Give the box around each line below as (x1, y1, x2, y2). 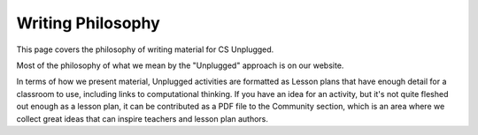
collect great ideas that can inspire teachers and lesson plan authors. (16, 113, 269, 124)
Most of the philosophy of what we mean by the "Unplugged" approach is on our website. (16, 60, 344, 71)
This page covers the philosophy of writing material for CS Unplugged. (16, 44, 274, 55)
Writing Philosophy (16, 13, 161, 33)
